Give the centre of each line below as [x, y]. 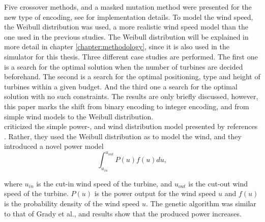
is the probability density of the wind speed [72, 203]
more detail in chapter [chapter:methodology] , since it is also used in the [117, 46]
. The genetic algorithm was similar [201, 203]
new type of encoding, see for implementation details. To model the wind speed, [129, 17]
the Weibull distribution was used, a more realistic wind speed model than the [126, 27]
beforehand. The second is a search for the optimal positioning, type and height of [132, 76]
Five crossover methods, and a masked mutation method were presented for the [128, 7]
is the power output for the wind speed [155, 193]
